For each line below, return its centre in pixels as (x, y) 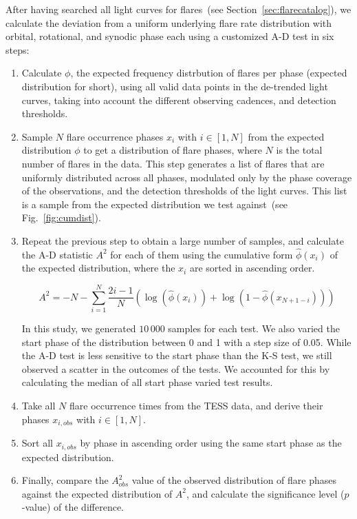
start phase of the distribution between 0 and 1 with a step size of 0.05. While (186, 342)
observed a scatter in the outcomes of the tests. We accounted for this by (176, 368)
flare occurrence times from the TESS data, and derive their (196, 405)
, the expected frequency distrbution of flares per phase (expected (209, 73)
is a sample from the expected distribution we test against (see (155, 204)
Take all (39, 405)
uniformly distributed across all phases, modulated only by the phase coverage (187, 177)
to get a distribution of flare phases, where (173, 150)
